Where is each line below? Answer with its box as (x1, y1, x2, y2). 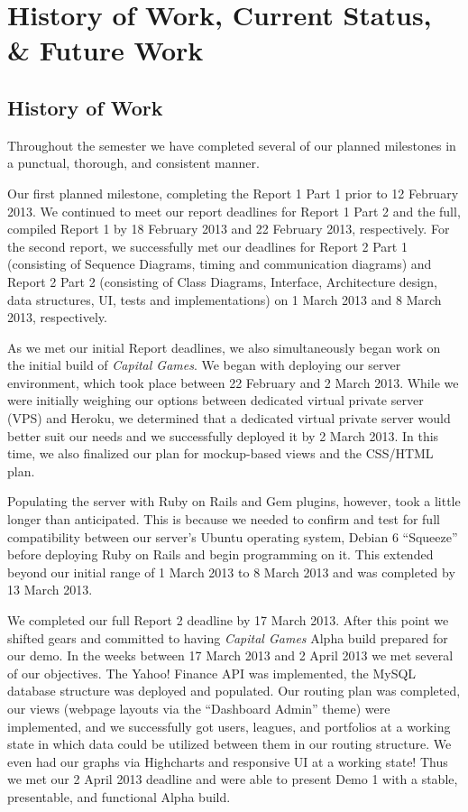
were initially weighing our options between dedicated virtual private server (7, 391, 424, 410)
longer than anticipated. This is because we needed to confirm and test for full (7, 510, 440, 529)
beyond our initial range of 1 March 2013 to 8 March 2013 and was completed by (7, 562, 455, 581)
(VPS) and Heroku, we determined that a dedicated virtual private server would (7, 409, 451, 428)
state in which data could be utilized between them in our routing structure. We (7, 734, 452, 753)
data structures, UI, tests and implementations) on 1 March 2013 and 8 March (7, 290, 442, 309)
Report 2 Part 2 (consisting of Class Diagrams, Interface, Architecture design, (7, 272, 437, 291)
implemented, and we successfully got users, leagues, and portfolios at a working (7, 716, 451, 735)
